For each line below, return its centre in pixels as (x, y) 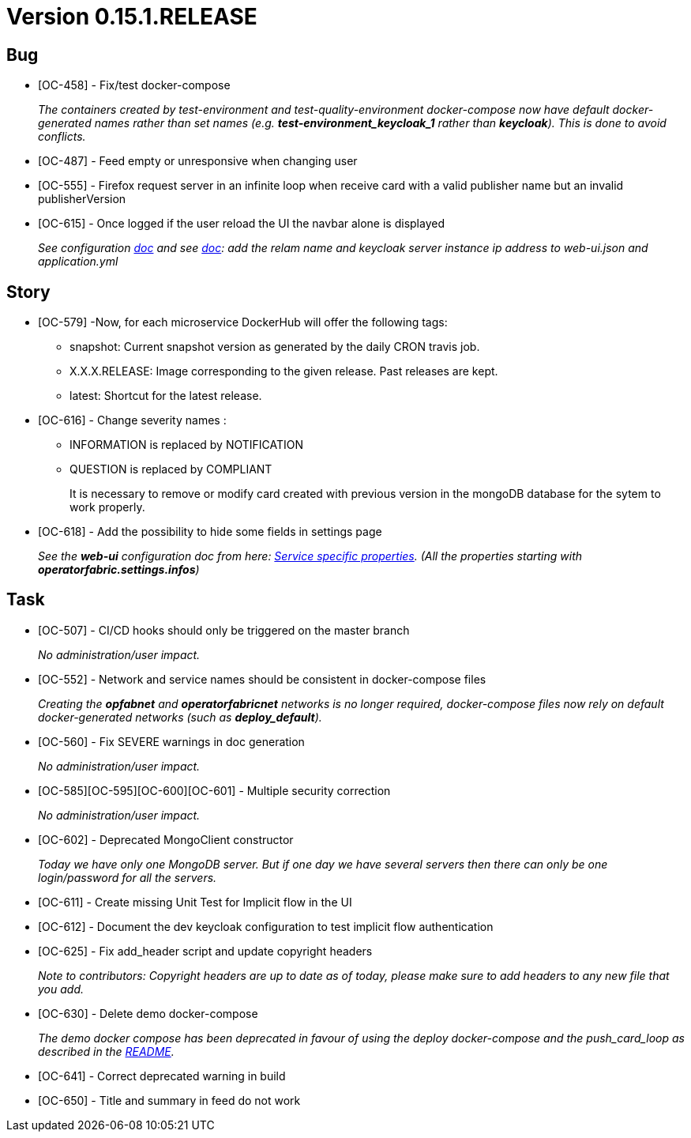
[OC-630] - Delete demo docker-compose (148, 1013)
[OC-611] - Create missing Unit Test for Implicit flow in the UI (195, 902)
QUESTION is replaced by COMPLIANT (171, 469)
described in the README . (106, 1051)
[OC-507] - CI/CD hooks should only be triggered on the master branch (224, 630)
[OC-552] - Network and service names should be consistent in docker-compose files (262, 679)
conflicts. (62, 137)
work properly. (107, 507)
